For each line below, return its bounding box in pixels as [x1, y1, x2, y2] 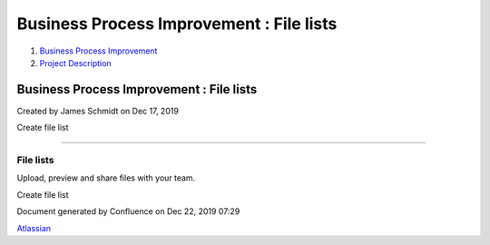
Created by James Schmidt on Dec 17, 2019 [16, 105, 179, 116]
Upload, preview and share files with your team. [16, 172, 196, 183]
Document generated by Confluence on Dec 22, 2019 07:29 [16, 206, 240, 217]
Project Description [39, 57, 113, 68]
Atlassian [16, 222, 52, 233]
